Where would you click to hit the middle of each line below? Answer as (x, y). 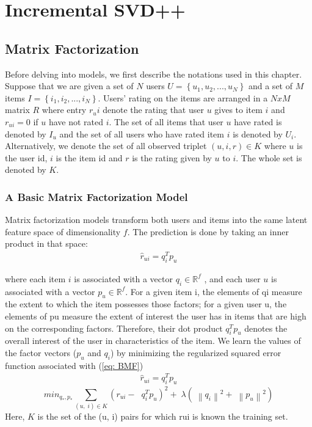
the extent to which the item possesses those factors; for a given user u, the (146, 304)
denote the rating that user (153, 110)
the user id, (26, 157)
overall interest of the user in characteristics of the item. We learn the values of (153, 341)
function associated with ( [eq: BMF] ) (74, 365)
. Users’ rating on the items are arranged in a (183, 97)
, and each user (232, 278)
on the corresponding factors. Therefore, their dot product (114, 328)
